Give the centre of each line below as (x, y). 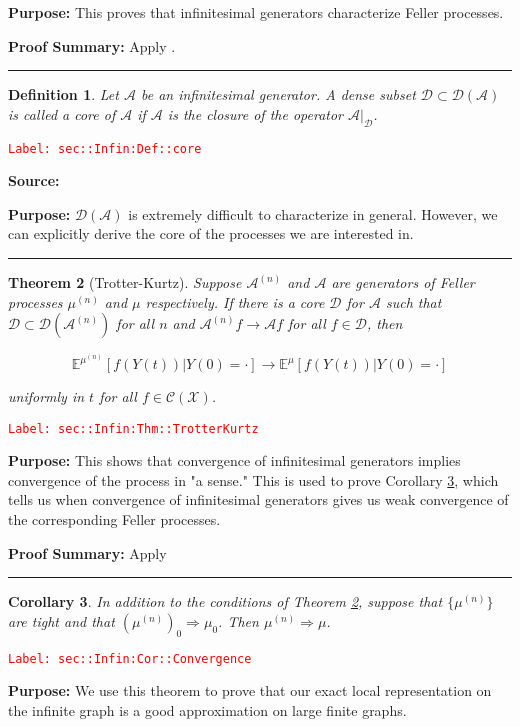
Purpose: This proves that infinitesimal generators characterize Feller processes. (256, 12)
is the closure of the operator (255, 113)
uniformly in (46, 396)
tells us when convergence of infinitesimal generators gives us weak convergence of (258, 499)
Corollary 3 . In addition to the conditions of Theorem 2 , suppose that (225, 601)
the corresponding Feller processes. (114, 519)
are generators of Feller (403, 282)
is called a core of (62, 113)
